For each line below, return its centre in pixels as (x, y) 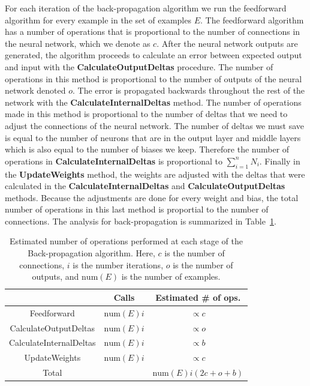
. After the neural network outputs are (227, 43)
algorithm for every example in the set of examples (98, 20)
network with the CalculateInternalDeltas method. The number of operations (153, 102)
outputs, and (55, 276)
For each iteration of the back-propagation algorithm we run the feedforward (146, 8)
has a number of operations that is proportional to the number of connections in (153, 32)
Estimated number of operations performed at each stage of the (126, 241)
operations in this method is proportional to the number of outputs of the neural (154, 78)
